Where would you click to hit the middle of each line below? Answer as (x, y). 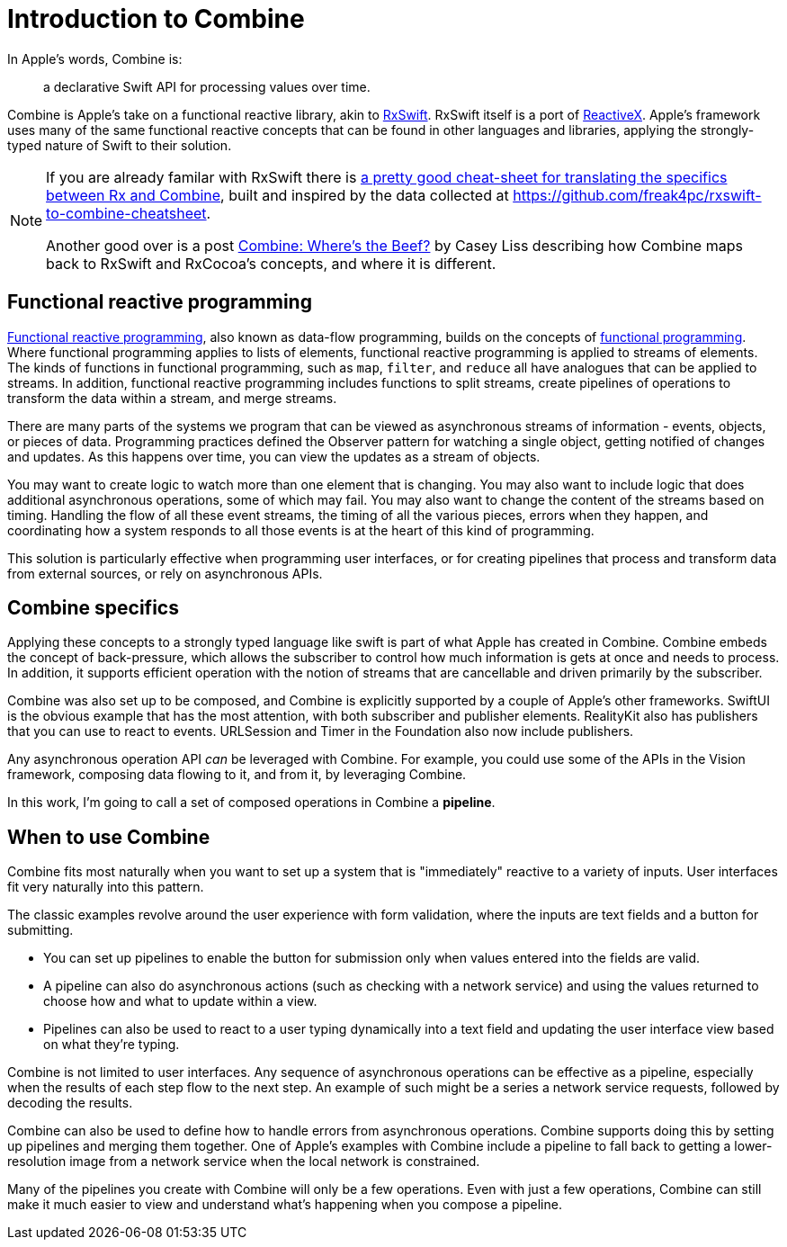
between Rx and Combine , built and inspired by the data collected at (277, 195)
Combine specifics (93, 608)
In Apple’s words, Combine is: (95, 58)
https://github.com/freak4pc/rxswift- (637, 195)
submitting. (40, 930)
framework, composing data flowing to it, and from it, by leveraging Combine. (237, 775)
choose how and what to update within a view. (180, 1001)
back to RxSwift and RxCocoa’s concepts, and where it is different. (271, 263)
